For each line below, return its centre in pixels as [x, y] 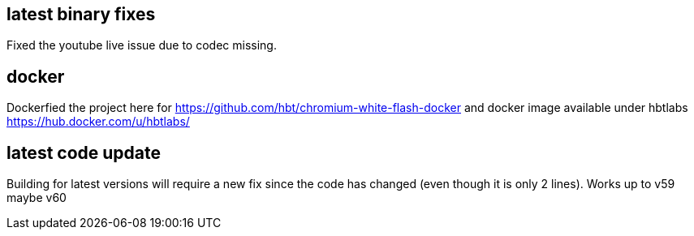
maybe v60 [37, 198]
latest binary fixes [81, 14]
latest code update [84, 152]
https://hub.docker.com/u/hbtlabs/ [98, 122]
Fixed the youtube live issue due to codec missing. [142, 45]
